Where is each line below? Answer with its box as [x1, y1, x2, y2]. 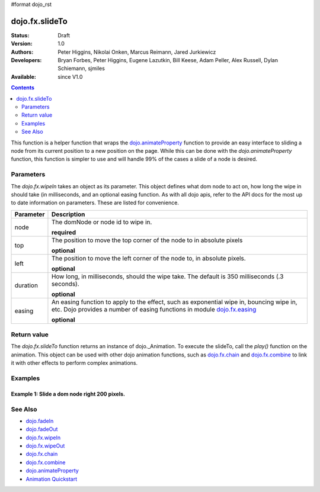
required [51, 228, 76, 236]
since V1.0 [57, 73, 83, 80]
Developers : [11, 57, 42, 64]
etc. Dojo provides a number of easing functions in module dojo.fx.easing [51, 305, 257, 313]
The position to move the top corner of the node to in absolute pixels [51, 236, 243, 244]
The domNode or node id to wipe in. [51, 218, 152, 226]
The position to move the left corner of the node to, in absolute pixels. [51, 254, 246, 262]
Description [51, 210, 85, 218]
